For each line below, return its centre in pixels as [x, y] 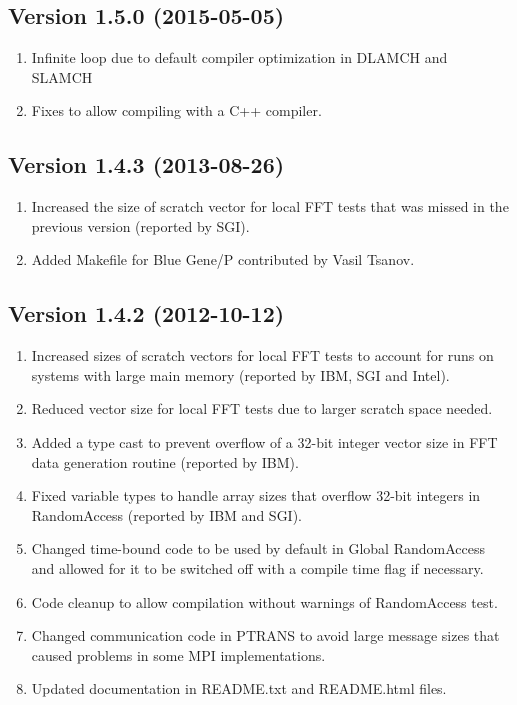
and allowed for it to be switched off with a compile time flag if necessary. [257, 567]
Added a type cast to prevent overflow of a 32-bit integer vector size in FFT [264, 441]
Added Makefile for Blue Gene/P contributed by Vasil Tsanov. [223, 259]
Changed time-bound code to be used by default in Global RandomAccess [258, 548]
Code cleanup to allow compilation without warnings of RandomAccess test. [264, 601]
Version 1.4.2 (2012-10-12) [146, 313]
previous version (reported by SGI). [140, 225]
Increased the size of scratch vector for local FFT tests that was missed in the [270, 206]
